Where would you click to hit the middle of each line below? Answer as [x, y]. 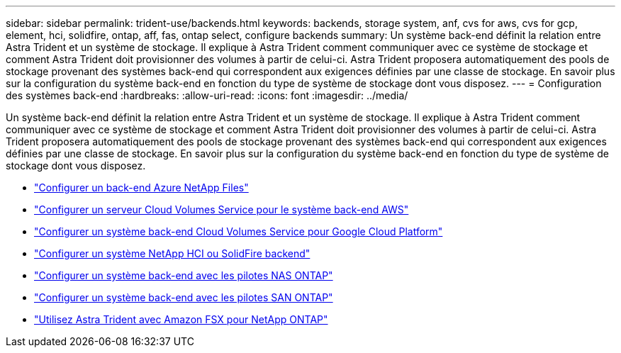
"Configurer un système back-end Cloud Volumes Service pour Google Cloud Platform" [239, 231]
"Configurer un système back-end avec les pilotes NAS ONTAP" [184, 275]
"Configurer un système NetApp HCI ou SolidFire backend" [172, 253]
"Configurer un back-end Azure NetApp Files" [141, 187]
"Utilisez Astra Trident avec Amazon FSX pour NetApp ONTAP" [181, 319]
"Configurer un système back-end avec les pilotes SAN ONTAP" [184, 297]
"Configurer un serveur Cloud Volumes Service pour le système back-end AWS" [222, 209]
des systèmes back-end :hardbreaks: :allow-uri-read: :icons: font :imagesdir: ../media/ [207, 95]
